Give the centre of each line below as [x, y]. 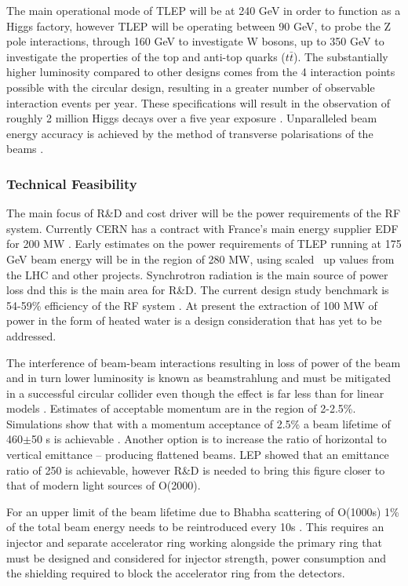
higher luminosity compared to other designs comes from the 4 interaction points [201, 72]
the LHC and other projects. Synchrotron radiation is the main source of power [197, 274]
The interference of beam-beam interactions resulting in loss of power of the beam [204, 362]
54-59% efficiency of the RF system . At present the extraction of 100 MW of [192, 305]
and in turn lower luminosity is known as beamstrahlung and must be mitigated [199, 378]
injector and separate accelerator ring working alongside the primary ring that [194, 542]
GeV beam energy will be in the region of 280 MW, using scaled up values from [200, 258]
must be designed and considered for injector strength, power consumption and [196, 557]
